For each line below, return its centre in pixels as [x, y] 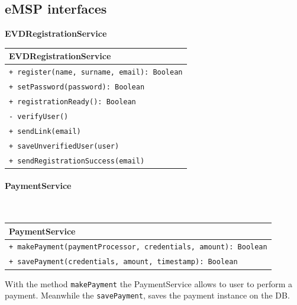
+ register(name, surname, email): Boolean [96, 73]
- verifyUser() [39, 116]
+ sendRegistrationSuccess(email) [77, 161]
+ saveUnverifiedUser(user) [64, 146]
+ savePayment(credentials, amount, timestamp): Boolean [123, 262]
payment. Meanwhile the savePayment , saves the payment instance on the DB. [147, 295]
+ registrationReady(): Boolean [72, 102]
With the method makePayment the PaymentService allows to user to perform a [149, 283]
